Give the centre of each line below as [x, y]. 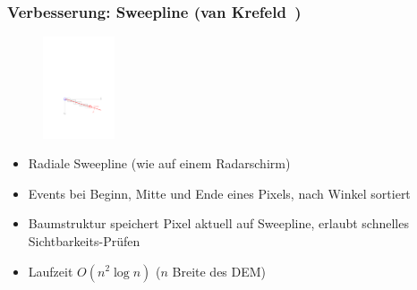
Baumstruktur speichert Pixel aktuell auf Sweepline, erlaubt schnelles [218, 223]
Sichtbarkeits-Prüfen [84, 240]
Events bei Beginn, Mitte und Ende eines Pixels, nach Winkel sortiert [219, 193]
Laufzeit [51, 271]
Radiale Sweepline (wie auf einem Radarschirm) [159, 163]
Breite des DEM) [219, 271]
